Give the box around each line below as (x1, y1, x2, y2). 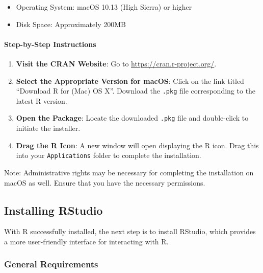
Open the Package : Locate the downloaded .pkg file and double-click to (16, 112, 249, 123)
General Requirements (4, 258, 98, 270)
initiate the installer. (16, 123, 81, 133)
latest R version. (16, 95, 67, 106)
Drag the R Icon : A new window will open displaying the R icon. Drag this (16, 140, 259, 150)
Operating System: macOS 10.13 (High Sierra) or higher (16, 2, 192, 12)
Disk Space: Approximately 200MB (16, 18, 126, 29)
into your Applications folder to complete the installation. (16, 150, 201, 161)
